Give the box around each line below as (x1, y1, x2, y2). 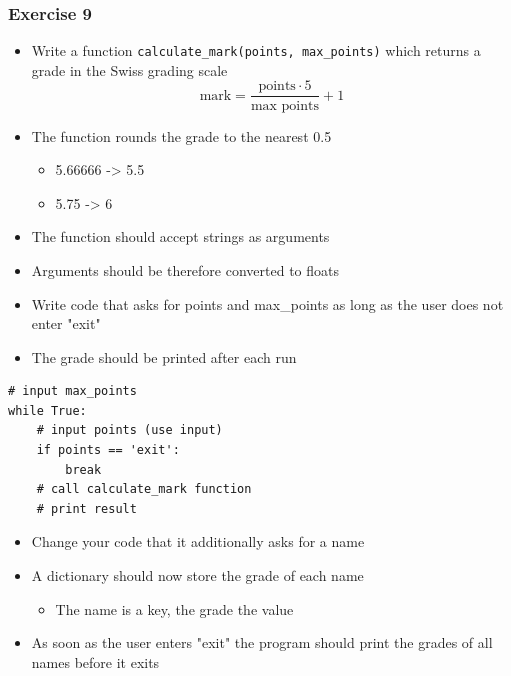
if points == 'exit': (36, 443, 180, 458)
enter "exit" (31, 313, 101, 334)
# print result (36, 501, 137, 516)
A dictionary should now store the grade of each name (31, 565, 364, 586)
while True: (8, 403, 87, 418)
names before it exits (31, 651, 160, 672)
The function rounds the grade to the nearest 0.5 (31, 125, 332, 146)
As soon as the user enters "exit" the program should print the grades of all (31, 632, 493, 653)
